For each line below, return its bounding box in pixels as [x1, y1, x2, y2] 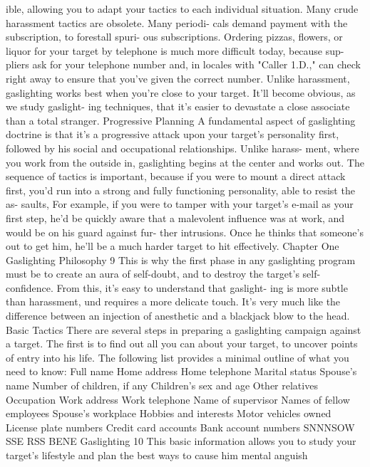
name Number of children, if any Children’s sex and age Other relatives [6, 378, 318, 393]
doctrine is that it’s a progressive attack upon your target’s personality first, [6, 127, 339, 142]
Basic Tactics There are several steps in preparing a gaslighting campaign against [6, 322, 361, 337]
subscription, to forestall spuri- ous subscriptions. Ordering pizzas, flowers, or [6, 29, 343, 44]
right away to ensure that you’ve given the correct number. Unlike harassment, [6, 70, 350, 85]
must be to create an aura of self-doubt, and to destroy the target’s [6, 266, 299, 281]
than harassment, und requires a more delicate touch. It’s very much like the [6, 294, 341, 309]
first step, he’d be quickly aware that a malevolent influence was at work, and [6, 210, 345, 225]
